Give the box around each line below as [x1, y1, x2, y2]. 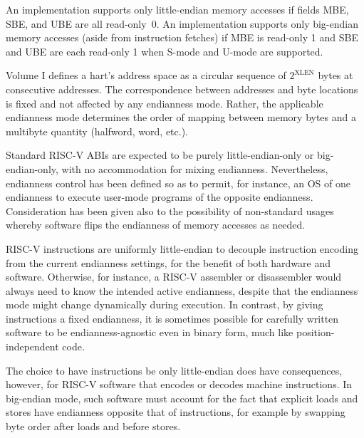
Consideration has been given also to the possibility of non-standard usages [6, 203, 334, 218]
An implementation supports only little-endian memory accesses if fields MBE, [6, 2, 349, 16]
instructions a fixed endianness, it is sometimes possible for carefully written [6, 311, 339, 325]
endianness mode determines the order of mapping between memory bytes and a [6, 110, 356, 125]
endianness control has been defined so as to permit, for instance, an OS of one [6, 175, 350, 190]
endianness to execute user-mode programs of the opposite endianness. [6, 189, 313, 204]
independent [6, 339, 59, 354]
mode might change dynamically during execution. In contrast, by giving [6, 297, 323, 312]
